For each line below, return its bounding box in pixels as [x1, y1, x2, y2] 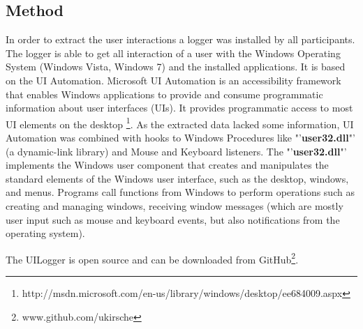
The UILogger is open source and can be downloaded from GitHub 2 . [6, 250, 299, 266]
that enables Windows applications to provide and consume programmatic [6, 86, 323, 101]
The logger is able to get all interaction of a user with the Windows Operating [6, 45, 341, 60]
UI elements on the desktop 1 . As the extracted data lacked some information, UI [6, 114, 354, 131]
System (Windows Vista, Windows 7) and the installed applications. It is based [6, 59, 346, 74]
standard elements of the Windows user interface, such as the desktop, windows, [6, 171, 349, 185]
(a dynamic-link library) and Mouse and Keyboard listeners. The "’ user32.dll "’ [6, 144, 347, 158]
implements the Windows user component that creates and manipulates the [6, 158, 329, 172]
